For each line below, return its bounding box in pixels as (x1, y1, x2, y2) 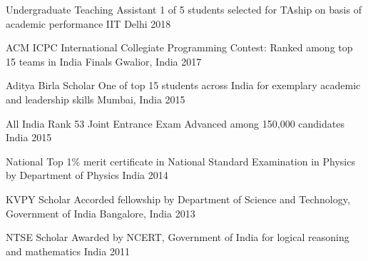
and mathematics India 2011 (6, 243, 130, 258)
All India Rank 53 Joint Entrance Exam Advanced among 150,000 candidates (6, 116, 344, 130)
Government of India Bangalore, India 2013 (6, 205, 195, 220)
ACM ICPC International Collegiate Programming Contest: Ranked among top (6, 40, 353, 55)
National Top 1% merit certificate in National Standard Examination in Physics (6, 153, 355, 168)
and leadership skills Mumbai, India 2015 (6, 91, 185, 106)
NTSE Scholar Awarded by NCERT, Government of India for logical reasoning (6, 230, 349, 245)
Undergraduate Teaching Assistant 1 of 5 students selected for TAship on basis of (6, 2, 362, 16)
